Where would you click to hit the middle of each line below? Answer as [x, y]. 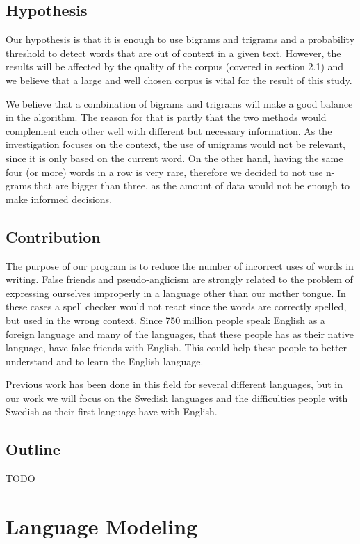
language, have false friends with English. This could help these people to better [177, 347]
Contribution [53, 236]
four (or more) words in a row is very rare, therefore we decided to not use [164, 171]
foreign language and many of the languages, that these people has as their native [180, 334]
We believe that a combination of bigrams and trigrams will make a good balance [179, 103]
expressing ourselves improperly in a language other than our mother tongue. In [176, 293]
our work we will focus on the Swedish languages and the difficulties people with [177, 398]
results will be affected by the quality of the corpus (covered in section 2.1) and [175, 66]
